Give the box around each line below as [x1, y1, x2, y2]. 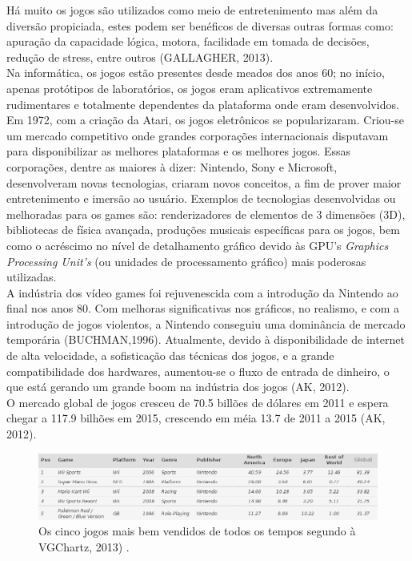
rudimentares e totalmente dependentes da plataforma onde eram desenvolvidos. [6, 95, 399, 112]
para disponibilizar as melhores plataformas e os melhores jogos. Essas [6, 143, 351, 159]
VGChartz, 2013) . [38, 538, 130, 555]
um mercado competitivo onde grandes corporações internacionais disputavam [6, 127, 389, 143]
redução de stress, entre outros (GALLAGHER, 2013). [6, 48, 274, 65]
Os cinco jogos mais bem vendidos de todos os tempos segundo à [38, 523, 356, 539]
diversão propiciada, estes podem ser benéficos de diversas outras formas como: [6, 17, 394, 34]
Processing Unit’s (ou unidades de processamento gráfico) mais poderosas [6, 252, 366, 269]
